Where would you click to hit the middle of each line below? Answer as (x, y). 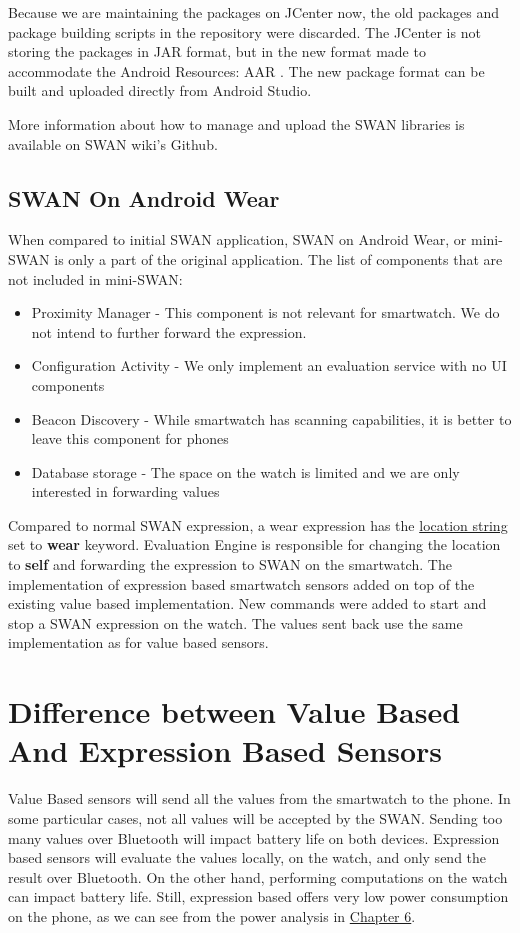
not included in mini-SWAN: (95, 278)
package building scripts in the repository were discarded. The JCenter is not (244, 31)
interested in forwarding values (125, 491)
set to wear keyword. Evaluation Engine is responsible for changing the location (254, 544)
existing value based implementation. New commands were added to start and (247, 603)
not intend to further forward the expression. (169, 331)
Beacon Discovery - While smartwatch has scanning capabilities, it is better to (271, 418)
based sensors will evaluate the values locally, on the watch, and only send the (247, 857)
